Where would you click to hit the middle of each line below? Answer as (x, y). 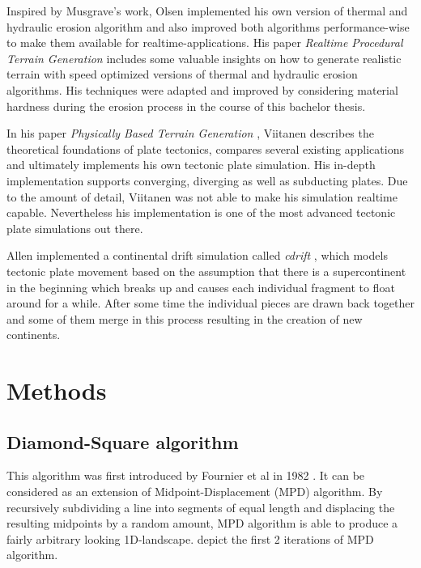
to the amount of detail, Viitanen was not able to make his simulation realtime (202, 196)
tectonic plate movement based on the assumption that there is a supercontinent (206, 271)
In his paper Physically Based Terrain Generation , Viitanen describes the (190, 133)
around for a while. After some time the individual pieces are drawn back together (210, 303)
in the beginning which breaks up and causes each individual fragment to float (201, 287)
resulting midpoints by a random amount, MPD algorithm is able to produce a (202, 523)
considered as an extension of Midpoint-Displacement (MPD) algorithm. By (195, 492)
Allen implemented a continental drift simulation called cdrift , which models (197, 255)
